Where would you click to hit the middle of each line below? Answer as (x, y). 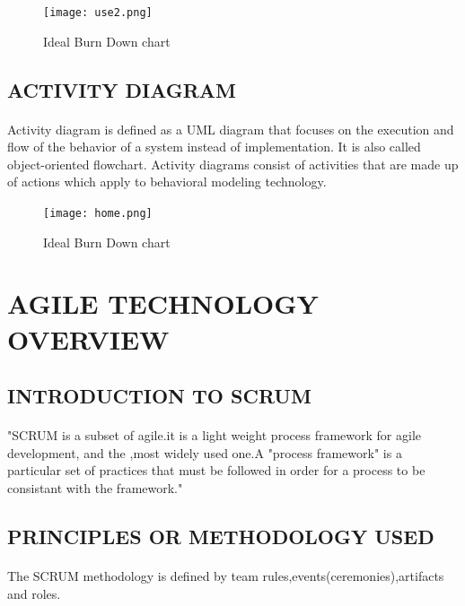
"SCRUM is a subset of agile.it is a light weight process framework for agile (215, 435)
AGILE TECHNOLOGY (163, 303)
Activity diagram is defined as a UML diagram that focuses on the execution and (231, 129)
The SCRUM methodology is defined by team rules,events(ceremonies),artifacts (226, 575)
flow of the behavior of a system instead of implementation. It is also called (214, 147)
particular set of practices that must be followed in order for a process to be (216, 470)
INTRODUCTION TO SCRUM (159, 396)
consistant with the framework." (95, 487)
